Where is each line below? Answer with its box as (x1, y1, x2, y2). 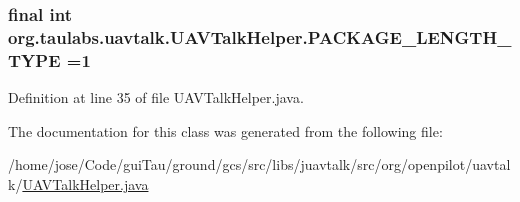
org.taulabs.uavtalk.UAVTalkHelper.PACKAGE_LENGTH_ (8, 24, 512, 49)
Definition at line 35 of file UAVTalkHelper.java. (8, 87, 304, 108)
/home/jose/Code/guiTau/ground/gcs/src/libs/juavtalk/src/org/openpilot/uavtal (8, 154, 511, 175)
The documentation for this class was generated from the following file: (8, 120, 443, 141)
